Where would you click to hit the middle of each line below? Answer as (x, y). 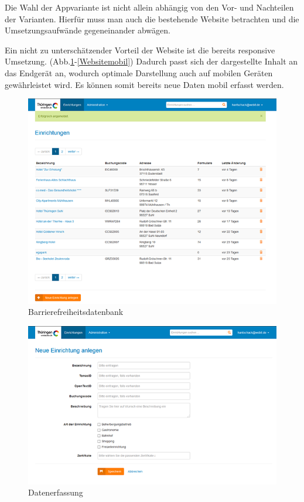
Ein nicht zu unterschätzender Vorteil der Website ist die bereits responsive (140, 50)
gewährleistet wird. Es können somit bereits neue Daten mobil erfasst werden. (144, 84)
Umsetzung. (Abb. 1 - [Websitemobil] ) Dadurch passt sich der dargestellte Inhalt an (151, 61)
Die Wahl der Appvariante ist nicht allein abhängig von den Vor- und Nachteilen (149, 7)
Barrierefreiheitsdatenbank (76, 312)
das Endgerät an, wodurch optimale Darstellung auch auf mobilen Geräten (139, 72)
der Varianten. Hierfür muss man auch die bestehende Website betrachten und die (152, 18)
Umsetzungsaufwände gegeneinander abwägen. (88, 30)
